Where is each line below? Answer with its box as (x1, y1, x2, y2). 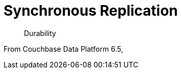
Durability (24, 28, 56, 38)
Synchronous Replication (4, 2, 178, 19)
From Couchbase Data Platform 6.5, (4, 44, 123, 53)
